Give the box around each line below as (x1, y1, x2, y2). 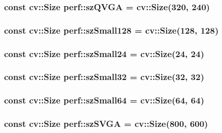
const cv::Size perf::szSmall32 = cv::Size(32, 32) (4, 70, 204, 83)
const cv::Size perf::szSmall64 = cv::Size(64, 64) (4, 94, 204, 107)
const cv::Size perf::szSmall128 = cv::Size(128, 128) (4, 23, 219, 36)
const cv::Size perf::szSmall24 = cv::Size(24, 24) (4, 47, 204, 60)
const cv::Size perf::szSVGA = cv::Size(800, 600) (4, 117, 208, 130)
